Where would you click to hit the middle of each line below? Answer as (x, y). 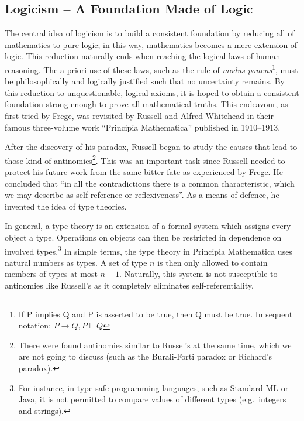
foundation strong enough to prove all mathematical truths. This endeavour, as (146, 104)
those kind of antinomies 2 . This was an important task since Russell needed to (145, 159)
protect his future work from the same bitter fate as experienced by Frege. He (144, 172)
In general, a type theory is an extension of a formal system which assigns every (148, 226)
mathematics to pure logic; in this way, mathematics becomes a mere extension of (151, 44)
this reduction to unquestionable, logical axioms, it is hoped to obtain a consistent (152, 92)
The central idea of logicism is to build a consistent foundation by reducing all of (150, 33)
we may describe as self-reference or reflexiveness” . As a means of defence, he (142, 195)
